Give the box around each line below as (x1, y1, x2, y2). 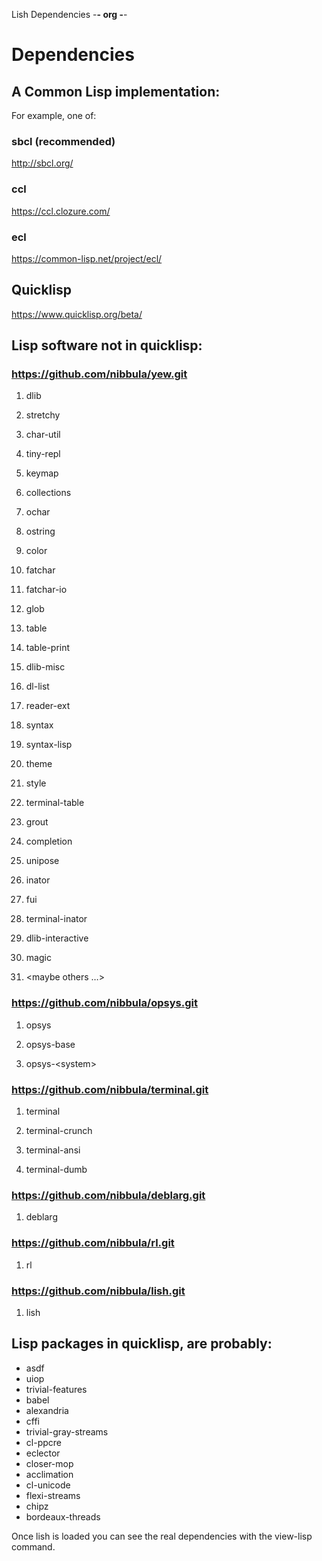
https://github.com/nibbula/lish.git (11, 1284, 186, 1298)
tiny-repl (25, 448, 61, 460)
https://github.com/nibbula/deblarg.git (11, 1188, 206, 1202)
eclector (25, 1447, 61, 1459)
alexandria (25, 1404, 69, 1416)
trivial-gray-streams (25, 1425, 109, 1438)
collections (25, 487, 72, 499)
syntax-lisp (25, 739, 73, 751)
